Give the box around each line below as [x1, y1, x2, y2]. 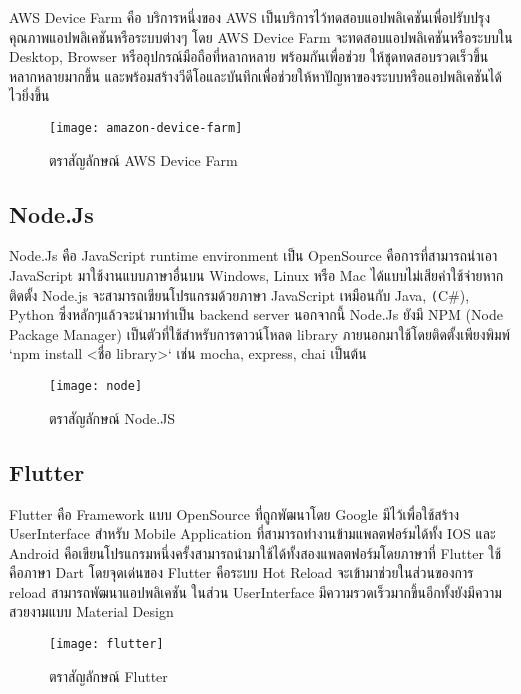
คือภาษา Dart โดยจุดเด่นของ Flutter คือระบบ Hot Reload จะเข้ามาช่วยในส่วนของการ [9, 562, 474, 583]
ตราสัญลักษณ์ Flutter [49, 665, 168, 686]
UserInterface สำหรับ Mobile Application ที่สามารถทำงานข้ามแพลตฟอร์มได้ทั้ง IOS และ [9, 523, 496, 544]
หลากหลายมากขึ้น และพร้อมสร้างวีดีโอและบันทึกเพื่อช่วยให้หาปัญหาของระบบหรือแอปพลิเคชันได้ [9, 65, 502, 86]
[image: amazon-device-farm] [49, 120, 243, 135]
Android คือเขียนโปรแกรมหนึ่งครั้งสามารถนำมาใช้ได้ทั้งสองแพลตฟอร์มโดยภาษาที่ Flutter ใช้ [9, 542, 502, 563]
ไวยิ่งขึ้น [9, 85, 50, 106]
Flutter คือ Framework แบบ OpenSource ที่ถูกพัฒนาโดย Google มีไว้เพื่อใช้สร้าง [9, 503, 460, 524]
